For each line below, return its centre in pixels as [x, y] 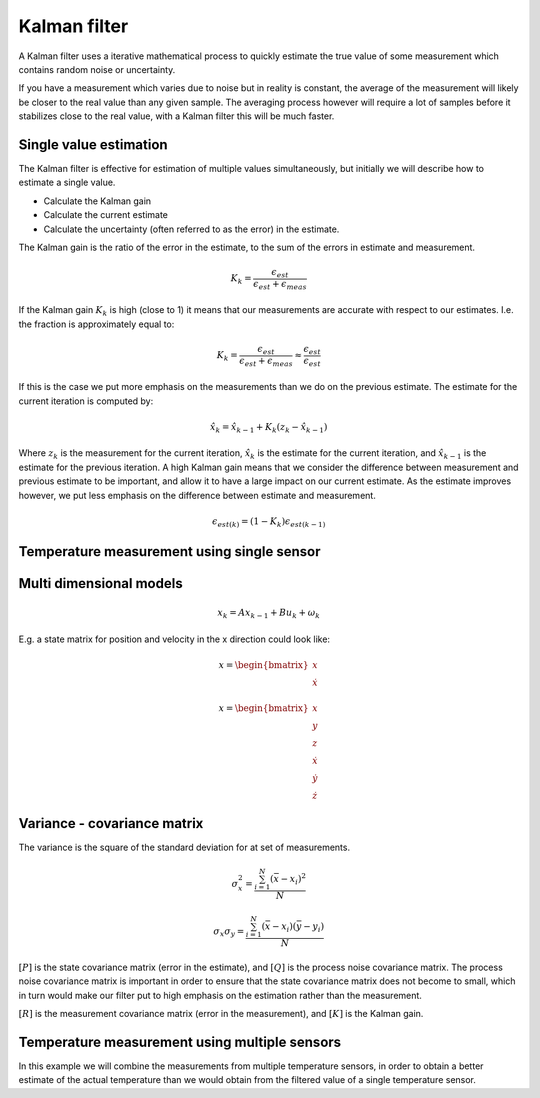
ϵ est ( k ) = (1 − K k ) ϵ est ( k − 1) [268, 522]
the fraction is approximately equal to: [96, 324]
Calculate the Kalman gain [97, 201]
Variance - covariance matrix [111, 823]
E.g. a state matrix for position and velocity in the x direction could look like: [174, 639]
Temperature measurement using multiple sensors [180, 1041]
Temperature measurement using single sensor [169, 551]
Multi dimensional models [101, 583]
